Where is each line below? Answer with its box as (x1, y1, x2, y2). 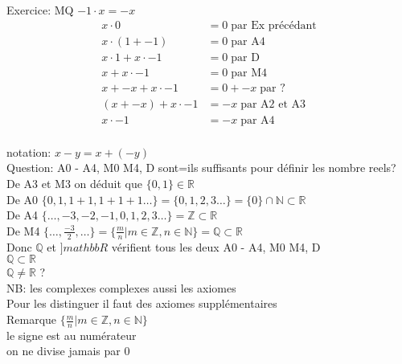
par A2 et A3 (240, 98, 306, 110)
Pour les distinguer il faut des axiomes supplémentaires (6, 295, 277, 312)
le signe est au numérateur (6, 326, 137, 343)
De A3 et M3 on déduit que (6, 175, 142, 192)
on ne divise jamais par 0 (6, 342, 130, 359)
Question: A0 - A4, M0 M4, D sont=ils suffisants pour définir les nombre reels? (6, 159, 396, 176)
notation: (6, 143, 51, 160)
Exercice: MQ (6, 2, 74, 18)
